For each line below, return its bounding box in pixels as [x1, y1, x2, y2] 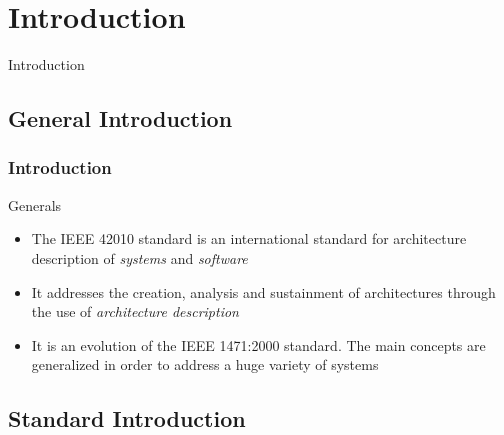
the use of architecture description [31, 301, 239, 322]
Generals [8, 194, 62, 215]
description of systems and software [31, 247, 248, 268]
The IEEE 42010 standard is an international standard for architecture [31, 228, 467, 249]
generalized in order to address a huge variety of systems [31, 354, 379, 375]
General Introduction [8, 103, 233, 134]
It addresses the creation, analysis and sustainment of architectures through [31, 281, 496, 302]
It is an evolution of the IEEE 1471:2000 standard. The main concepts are [31, 334, 486, 355]
